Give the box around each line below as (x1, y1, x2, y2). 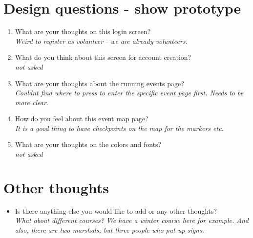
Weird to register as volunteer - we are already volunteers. (15, 36, 188, 46)
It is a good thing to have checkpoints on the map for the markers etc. (15, 123, 224, 133)
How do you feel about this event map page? (15, 113, 148, 124)
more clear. (15, 97, 49, 107)
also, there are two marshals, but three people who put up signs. (15, 224, 204, 235)
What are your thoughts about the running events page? (15, 78, 184, 88)
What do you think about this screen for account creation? (15, 52, 191, 62)
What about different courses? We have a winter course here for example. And (15, 215, 249, 225)
